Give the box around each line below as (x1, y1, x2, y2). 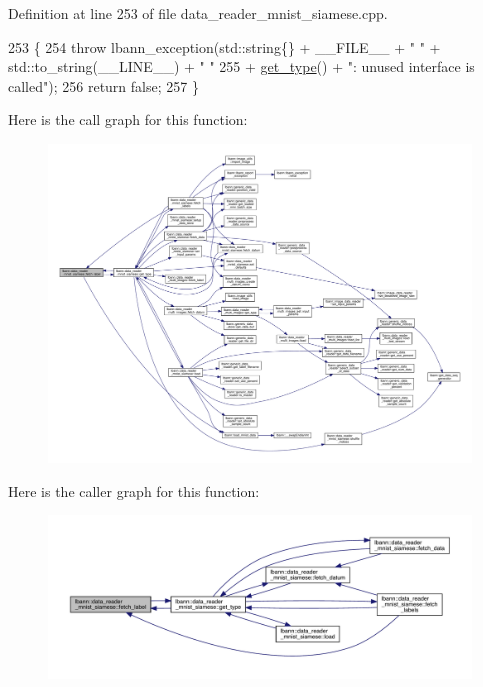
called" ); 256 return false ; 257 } (8, 75, 199, 96)
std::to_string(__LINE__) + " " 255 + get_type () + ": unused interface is (8, 56, 475, 77)
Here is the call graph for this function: (8, 109, 248, 130)
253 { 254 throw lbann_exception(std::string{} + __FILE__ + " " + (8, 36, 441, 57)
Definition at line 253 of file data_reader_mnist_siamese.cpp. (8, 3, 388, 23)
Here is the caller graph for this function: (8, 480, 260, 501)
